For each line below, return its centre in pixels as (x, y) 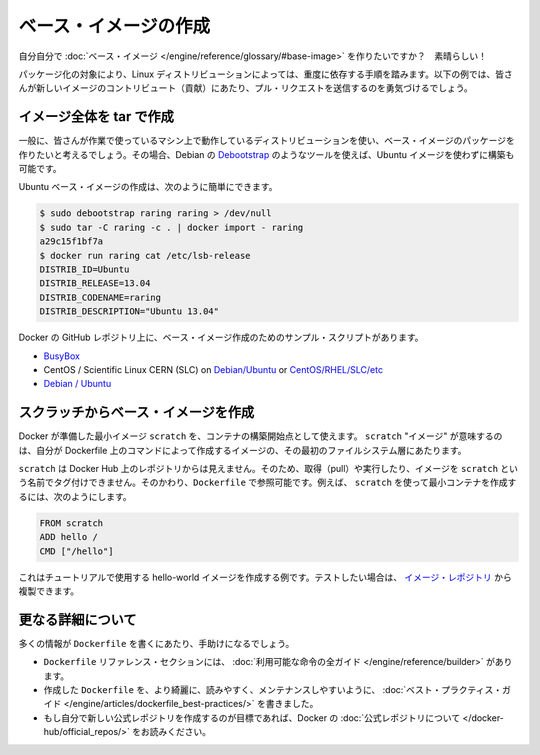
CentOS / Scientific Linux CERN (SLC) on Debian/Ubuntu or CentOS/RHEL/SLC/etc (213, 369)
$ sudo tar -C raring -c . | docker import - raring (171, 227)
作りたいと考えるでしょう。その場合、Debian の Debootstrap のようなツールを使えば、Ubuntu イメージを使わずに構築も (266, 154)
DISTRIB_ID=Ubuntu (84, 269)
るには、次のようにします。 (75, 496)
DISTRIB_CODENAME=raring (100, 297)
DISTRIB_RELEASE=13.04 (95, 283)
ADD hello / (69, 537)
